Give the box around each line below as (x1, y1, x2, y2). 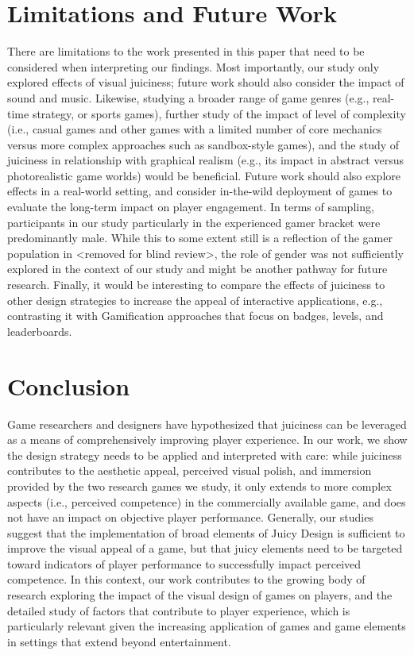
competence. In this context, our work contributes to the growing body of (7, 571, 366, 588)
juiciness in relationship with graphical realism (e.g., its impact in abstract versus (7, 152, 404, 168)
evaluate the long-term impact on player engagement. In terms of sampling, (7, 198, 374, 215)
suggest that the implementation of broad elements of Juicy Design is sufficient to (7, 524, 405, 541)
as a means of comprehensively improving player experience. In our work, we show (7, 431, 408, 448)
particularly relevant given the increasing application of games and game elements (7, 618, 406, 634)
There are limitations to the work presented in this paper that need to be (7, 43, 365, 60)
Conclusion (7, 369, 130, 402)
